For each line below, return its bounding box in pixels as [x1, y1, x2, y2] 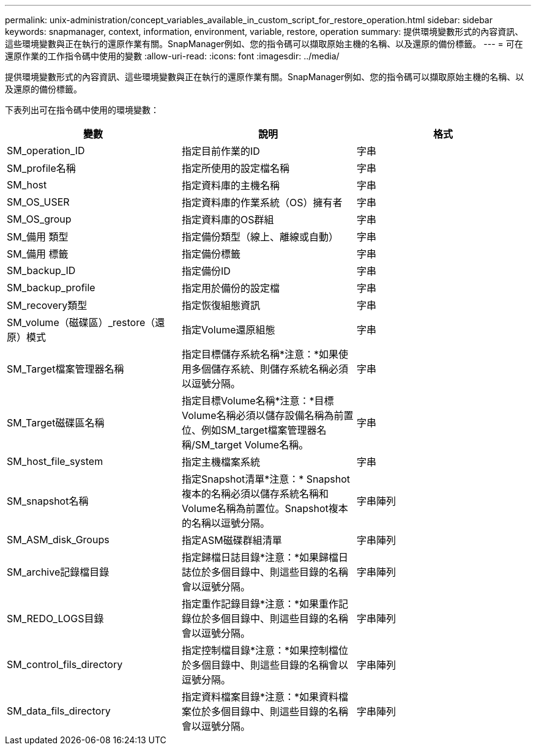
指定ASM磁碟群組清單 [181, 534, 282, 546]
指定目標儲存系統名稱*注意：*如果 [181, 348, 339, 360]
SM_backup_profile [7, 281, 95, 294]
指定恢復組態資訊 [181, 299, 260, 311]
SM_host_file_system [7, 455, 103, 467]
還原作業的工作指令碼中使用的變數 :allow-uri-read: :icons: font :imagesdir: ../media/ [5, 51, 340, 61]
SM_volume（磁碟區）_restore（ [7, 316, 155, 329]
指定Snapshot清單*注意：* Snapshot [181, 473, 350, 485]
